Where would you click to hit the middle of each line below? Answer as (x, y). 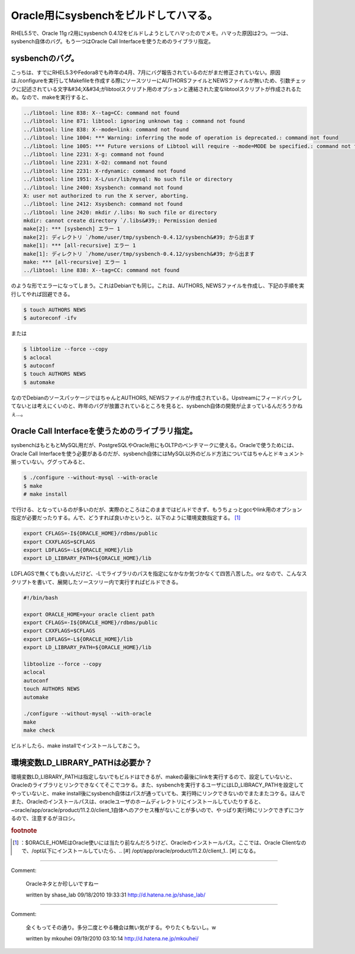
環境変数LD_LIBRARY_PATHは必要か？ (82, 762)
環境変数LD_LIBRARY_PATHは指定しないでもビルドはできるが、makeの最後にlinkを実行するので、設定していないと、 (153, 776)
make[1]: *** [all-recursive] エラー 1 (80, 245)
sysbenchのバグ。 (45, 58)
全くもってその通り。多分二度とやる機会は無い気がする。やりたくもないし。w (121, 927)
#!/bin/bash (41, 598)
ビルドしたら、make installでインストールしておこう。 (77, 746)
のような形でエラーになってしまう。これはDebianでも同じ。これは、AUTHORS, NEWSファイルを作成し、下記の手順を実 (158, 286)
